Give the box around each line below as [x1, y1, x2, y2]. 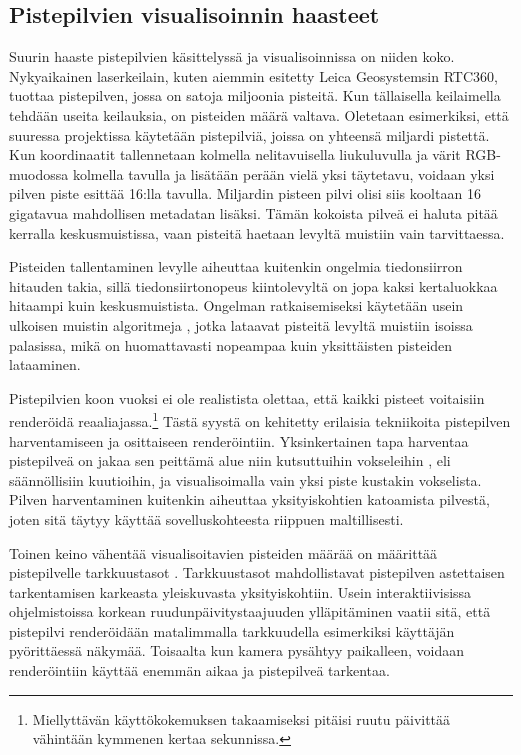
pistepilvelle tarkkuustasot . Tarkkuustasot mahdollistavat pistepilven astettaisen [9, 562, 505, 583]
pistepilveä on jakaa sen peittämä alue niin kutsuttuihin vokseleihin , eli [9, 450, 451, 471]
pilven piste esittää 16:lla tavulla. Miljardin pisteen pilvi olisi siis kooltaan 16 [9, 183, 481, 204]
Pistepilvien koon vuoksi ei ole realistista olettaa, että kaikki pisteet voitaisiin [9, 387, 485, 408]
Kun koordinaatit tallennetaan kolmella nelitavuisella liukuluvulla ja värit [9, 144, 461, 165]
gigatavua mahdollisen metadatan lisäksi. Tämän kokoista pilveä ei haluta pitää [9, 202, 498, 223]
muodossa [9, 163, 69, 184]
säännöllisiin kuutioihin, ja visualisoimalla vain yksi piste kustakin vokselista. [9, 469, 482, 490]
